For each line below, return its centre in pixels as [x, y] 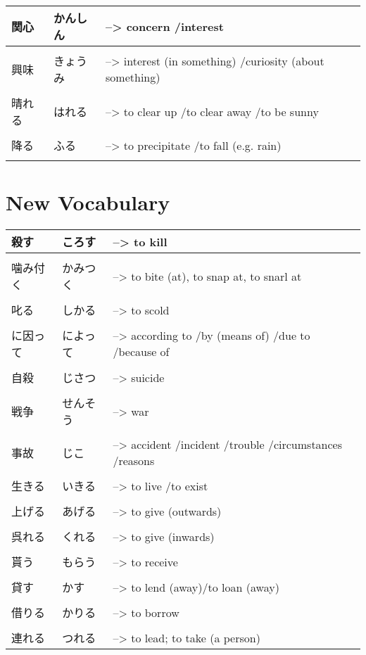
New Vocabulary [88, 202]
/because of [141, 352]
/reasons [134, 461]
